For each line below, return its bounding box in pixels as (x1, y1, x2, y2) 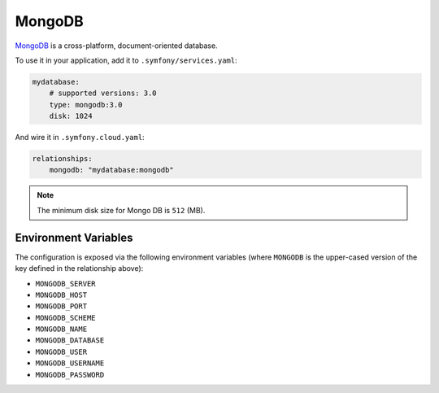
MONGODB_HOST (35, 290, 88, 299)
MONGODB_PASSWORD (35, 370, 105, 379)
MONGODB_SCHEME (35, 313, 97, 322)
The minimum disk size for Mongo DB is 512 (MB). (37, 205, 206, 215)
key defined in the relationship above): (15, 264, 144, 273)
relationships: (32, 155, 93, 164)
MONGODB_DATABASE (35, 336, 105, 345)
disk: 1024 (49, 111, 93, 121)
